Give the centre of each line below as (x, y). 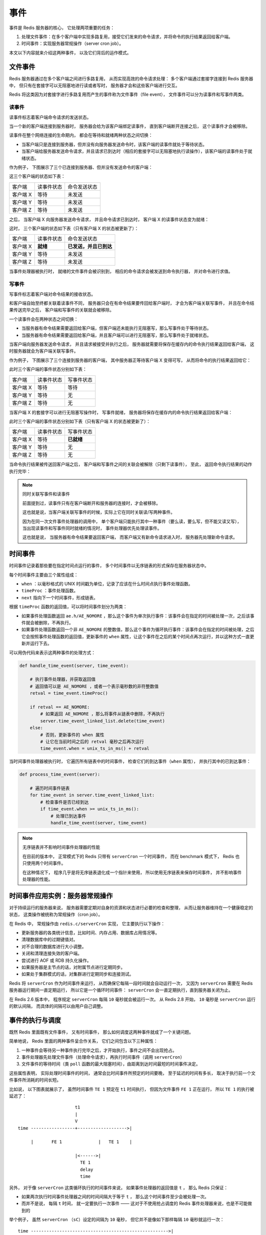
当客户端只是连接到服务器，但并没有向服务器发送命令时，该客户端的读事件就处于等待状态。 (114, 144)
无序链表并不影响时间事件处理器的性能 (61, 847)
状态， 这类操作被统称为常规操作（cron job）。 (56, 914)
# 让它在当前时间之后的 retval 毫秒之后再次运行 (92, 741)
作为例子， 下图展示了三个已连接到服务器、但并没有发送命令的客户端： (81, 167)
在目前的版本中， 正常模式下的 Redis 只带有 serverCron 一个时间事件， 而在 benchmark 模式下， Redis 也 (131, 856)
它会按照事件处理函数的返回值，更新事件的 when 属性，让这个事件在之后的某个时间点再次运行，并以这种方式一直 (136, 636)
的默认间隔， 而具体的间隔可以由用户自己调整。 (57, 1006)
